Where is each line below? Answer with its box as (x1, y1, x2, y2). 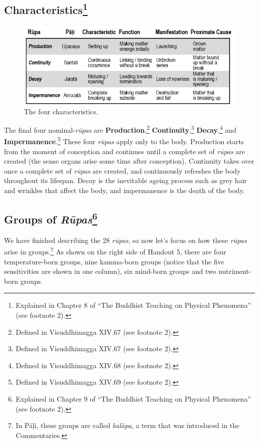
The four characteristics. (24, 106, 98, 116)
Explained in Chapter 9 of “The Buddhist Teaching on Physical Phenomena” (15, 394, 251, 404)
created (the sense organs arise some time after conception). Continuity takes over (4, 156, 255, 166)
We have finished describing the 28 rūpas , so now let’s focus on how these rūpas (4, 234, 247, 245)
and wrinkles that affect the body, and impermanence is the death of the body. (4, 185, 245, 196)
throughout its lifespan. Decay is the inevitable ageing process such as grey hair (4, 175, 247, 186)
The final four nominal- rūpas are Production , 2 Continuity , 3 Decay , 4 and (4, 123, 237, 135)
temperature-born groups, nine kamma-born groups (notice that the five (4, 256, 225, 266)
